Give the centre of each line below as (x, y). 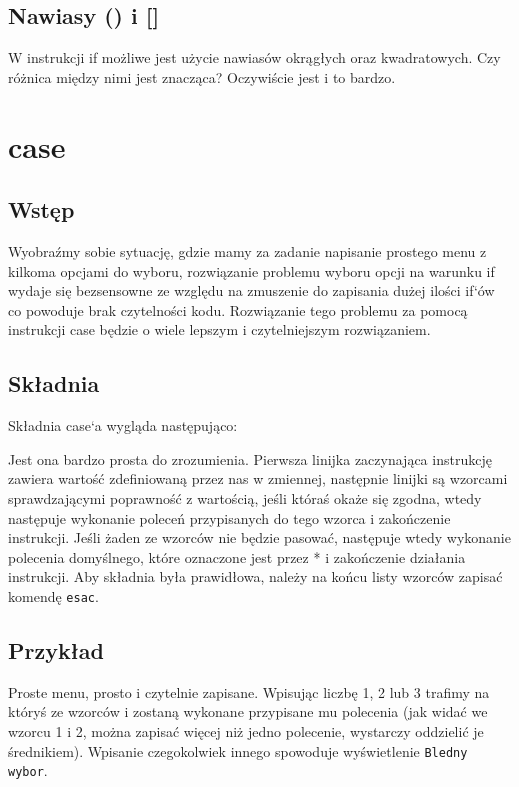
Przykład (56, 649)
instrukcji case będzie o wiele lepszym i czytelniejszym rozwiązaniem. (219, 329)
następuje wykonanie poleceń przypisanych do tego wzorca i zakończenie (229, 517)
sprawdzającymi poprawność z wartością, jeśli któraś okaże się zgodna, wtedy (245, 497)
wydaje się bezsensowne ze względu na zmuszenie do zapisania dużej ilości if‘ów (251, 290)
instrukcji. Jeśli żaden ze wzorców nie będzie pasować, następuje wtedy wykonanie (259, 537)
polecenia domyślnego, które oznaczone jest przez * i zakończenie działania (237, 556)
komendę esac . (53, 595)
